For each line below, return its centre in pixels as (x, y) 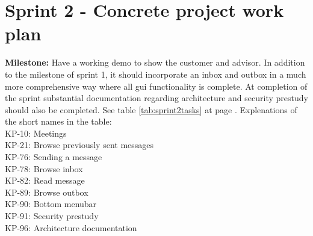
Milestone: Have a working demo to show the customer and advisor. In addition (155, 62)
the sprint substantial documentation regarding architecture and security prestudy (156, 98)
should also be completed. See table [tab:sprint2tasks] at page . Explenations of (151, 109)
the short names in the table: (58, 121)
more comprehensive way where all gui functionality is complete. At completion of (156, 86)
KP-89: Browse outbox (47, 192)
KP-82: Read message (45, 180)
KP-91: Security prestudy (52, 216)
